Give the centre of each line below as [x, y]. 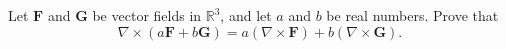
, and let [246, 15]
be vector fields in [147, 15]
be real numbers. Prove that [412, 15]
